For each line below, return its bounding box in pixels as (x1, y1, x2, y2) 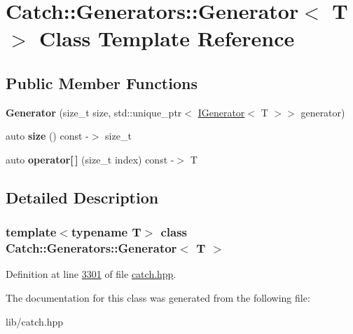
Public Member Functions (6, 72, 198, 93)
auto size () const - (6, 128, 89, 143)
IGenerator (198, 105, 245, 119)
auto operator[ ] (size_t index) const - (6, 152, 174, 166)
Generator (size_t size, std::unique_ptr (6, 105, 182, 119)
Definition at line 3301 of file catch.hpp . (6, 267, 176, 281)
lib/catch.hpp (6, 314, 64, 328)
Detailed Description (6, 186, 159, 208)
